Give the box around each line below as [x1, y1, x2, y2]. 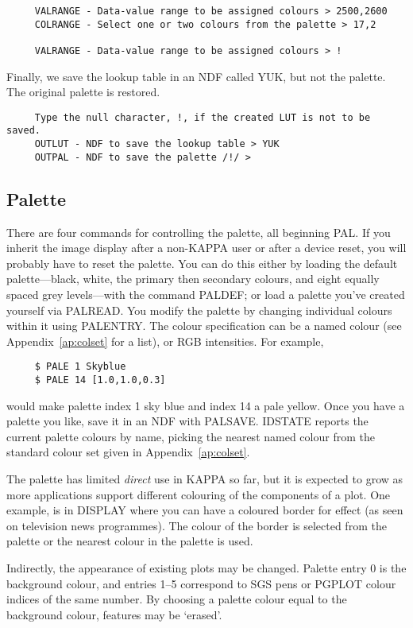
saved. [6, 125, 41, 137]
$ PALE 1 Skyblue [34, 361, 126, 373]
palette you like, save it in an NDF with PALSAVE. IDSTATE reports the [6, 413, 369, 429]
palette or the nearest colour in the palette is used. [6, 533, 253, 549]
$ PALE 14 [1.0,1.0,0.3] [34, 374, 166, 386]
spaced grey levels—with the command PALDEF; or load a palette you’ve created [6, 286, 405, 303]
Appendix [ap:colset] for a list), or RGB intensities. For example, [6, 332, 324, 349]
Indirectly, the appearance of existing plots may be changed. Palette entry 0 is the [6, 560, 407, 576]
